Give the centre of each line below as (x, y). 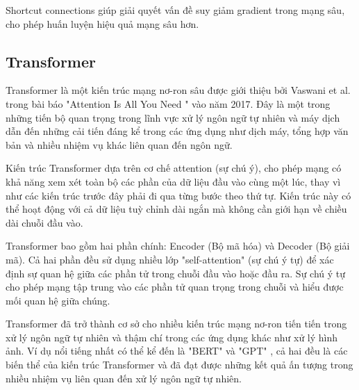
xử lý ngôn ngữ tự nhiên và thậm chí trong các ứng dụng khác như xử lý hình (172, 337)
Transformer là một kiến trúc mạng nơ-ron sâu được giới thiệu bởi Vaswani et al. (178, 90)
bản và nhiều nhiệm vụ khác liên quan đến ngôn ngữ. (119, 144)
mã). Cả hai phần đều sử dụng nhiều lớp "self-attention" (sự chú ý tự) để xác (170, 259)
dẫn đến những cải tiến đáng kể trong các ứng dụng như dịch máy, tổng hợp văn (177, 131)
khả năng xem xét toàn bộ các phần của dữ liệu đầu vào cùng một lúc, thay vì (173, 181)
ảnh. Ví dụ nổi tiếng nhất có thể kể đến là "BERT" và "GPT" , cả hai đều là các (177, 351)
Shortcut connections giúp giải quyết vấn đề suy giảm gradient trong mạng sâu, (175, 10)
